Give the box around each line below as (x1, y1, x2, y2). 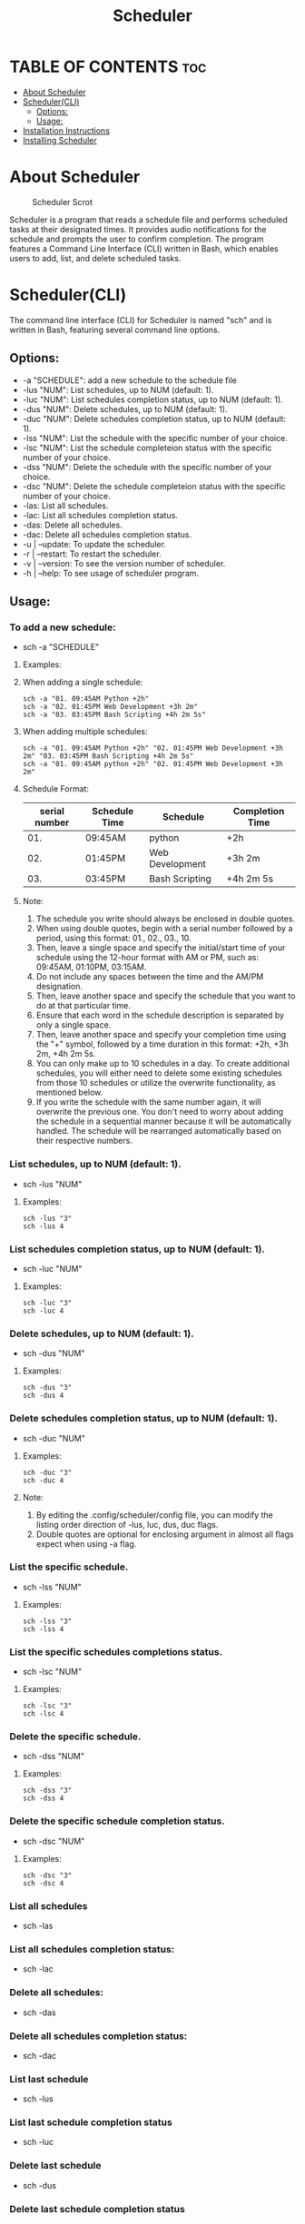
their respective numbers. (35, 1136, 133, 1146)
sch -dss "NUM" (22, 1751, 84, 1762)
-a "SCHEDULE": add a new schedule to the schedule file (22, 374, 238, 386)
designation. (35, 981, 84, 992)
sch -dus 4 (22, 1391, 64, 1401)
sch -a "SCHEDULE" (22, 642, 100, 653)
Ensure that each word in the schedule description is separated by (35, 1009, 284, 1021)
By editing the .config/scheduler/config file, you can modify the (35, 1509, 274, 1520)
